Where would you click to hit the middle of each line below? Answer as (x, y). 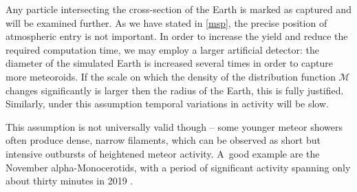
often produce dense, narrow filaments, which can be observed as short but (163, 140)
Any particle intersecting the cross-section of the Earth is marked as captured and (178, 9)
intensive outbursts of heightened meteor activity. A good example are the (163, 153)
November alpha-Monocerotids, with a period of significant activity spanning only (178, 167)
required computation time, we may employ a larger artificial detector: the (162, 49)
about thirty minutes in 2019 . (69, 181)
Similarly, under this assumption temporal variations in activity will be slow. (167, 104)
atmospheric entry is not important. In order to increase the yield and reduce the (177, 36)
